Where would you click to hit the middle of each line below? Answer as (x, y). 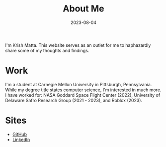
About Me (83, 9)
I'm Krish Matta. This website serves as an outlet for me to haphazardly (78, 45)
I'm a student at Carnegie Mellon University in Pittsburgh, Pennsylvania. (79, 84)
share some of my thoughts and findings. (47, 50)
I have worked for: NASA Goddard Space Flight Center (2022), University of (83, 95)
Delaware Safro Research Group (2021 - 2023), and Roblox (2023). (74, 100)
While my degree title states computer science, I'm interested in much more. (83, 90)
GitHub (20, 134)
